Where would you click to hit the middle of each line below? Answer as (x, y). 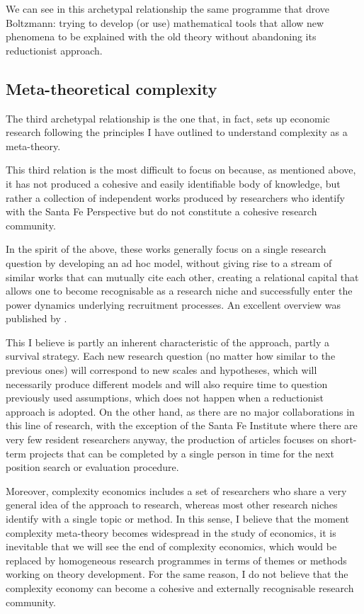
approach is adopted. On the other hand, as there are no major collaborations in (180, 411)
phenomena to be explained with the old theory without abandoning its (161, 36)
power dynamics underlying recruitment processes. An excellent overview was (174, 304)
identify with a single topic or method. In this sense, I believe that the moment (177, 519)
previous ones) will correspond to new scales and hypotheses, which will (161, 370)
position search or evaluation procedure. (92, 467)
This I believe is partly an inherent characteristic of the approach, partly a (168, 342)
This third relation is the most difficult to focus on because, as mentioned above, (181, 170)
